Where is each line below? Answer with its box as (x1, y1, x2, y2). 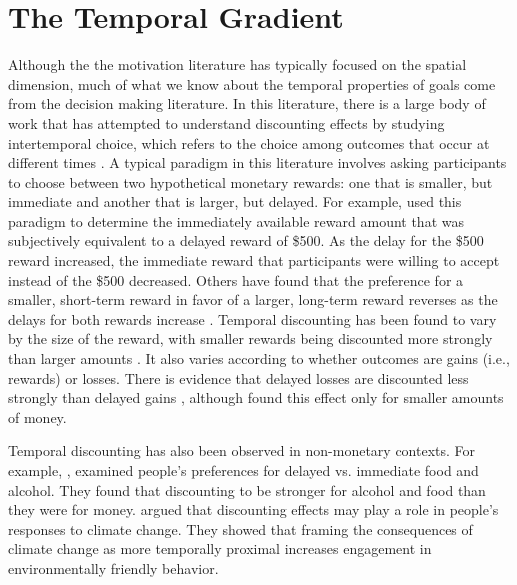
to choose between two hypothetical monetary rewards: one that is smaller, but (8, 171, 493, 192)
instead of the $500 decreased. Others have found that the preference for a (8, 269, 464, 290)
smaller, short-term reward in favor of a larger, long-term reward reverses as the (8, 289, 498, 310)
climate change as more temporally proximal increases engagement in (8, 538, 432, 559)
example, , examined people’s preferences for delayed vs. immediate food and (8, 460, 479, 480)
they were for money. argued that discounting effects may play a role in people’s (8, 499, 499, 520)
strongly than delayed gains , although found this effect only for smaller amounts (8, 387, 504, 408)
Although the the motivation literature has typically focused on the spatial (8, 54, 467, 75)
